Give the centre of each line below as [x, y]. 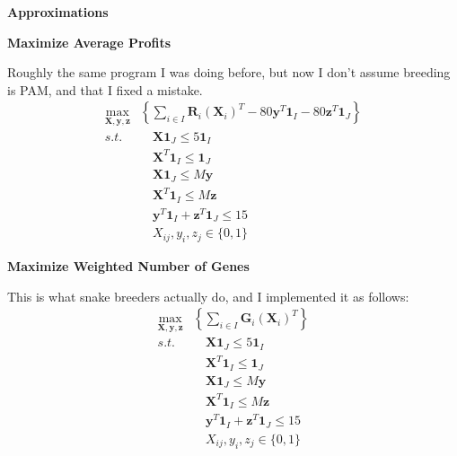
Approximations [58, 12]
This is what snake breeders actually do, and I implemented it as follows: [208, 296]
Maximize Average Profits [89, 42]
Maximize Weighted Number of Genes [128, 265]
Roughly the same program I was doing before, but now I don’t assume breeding [229, 72]
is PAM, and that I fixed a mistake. [105, 89]
